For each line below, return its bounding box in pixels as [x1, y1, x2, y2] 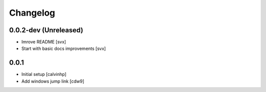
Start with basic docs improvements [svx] [21, 46, 106, 51]
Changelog [9, 7, 55, 18]
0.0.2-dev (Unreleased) [9, 26, 83, 34]
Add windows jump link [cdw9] [21, 78, 85, 84]
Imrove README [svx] [21, 39, 66, 45]
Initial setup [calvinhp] [21, 71, 66, 77]
